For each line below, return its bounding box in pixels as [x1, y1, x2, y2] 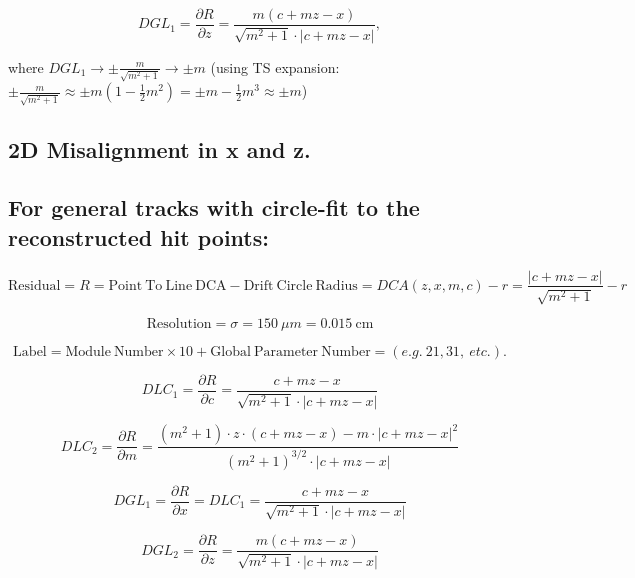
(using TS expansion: [210, 56, 340, 77]
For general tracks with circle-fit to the [8, 192, 420, 223]
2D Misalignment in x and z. [8, 133, 311, 164]
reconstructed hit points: [8, 221, 269, 252]
